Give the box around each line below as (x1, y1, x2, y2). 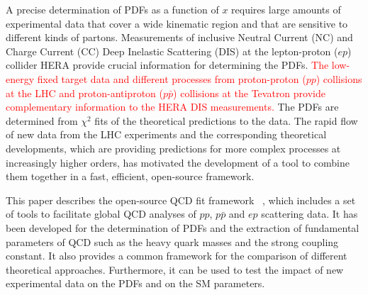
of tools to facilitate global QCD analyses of (6, 206, 196, 221)
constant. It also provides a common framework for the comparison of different (6, 248, 347, 263)
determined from (6, 113, 78, 128)
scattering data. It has (261, 206, 358, 221)
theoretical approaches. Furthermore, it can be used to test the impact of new (6, 262, 344, 277)
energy (6, 71, 35, 86)
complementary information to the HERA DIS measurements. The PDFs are (6, 99, 339, 114)
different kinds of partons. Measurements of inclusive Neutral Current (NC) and (6, 30, 353, 45)
